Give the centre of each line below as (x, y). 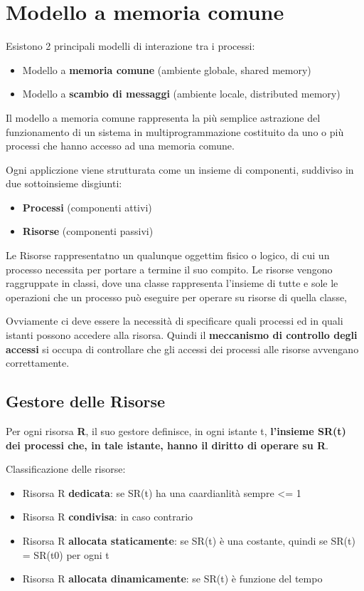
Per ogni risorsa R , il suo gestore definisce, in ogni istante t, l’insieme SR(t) (176, 431)
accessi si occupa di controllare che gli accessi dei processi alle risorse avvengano (182, 349)
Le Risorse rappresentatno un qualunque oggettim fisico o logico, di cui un (168, 255)
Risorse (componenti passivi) (88, 231)
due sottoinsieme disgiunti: (64, 183)
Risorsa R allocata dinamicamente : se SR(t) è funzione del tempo (172, 579)
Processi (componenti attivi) (87, 207)
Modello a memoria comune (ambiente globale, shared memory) (167, 69)
